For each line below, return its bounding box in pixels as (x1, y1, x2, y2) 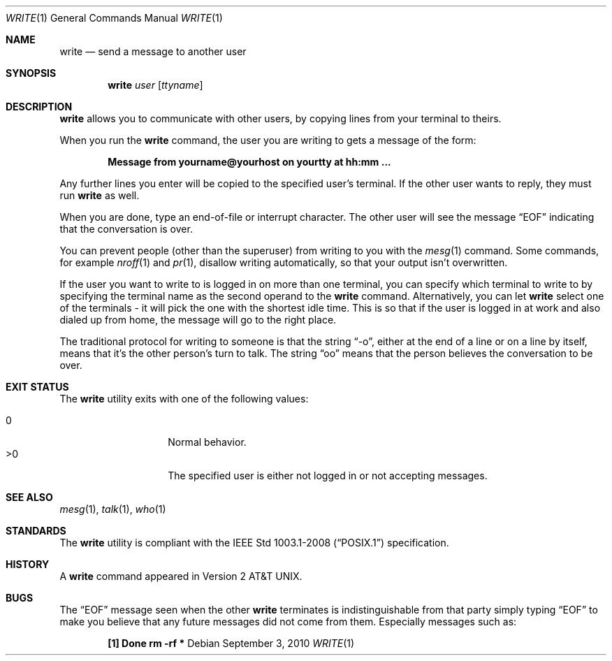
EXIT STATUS (6, 381, 69, 393)
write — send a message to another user (59, 45, 247, 57)
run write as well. (59, 189, 140, 201)
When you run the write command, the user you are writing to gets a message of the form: (59, 134, 476, 146)
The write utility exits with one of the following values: (59, 393, 309, 405)
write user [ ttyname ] (108, 79, 203, 91)
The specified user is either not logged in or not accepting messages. (168, 470, 488, 481)
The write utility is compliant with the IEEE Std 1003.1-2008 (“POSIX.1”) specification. (59, 537, 449, 549)
